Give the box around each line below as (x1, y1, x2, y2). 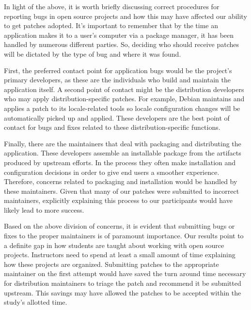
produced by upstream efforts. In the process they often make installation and (4, 157, 236, 167)
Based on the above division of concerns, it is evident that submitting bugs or (4, 221, 235, 231)
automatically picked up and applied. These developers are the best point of (4, 112, 230, 123)
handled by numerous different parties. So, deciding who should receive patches (4, 39, 239, 49)
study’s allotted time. (4, 297, 67, 307)
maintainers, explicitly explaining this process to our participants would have (4, 195, 233, 205)
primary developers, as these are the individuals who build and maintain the (4, 75, 231, 85)
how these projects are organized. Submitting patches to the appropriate (4, 259, 219, 269)
